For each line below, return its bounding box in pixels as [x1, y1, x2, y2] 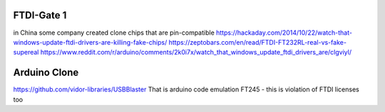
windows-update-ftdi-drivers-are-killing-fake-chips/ [13, 38, 168, 46]
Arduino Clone [13, 67, 79, 79]
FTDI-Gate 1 [13, 9, 67, 21]
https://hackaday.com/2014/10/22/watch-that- [216, 28, 353, 37]
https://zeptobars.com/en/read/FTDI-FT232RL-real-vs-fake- [168, 38, 347, 46]
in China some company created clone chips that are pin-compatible [13, 28, 215, 37]
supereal [13, 48, 39, 57]
